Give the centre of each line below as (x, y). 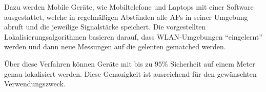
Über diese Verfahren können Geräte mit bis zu (78, 63)
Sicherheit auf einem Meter (213, 63)
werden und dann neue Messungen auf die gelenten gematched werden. (115, 47)
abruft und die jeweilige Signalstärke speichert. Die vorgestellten (105, 27)
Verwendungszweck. (35, 84)
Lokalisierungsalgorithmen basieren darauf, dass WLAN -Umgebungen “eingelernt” (133, 36)
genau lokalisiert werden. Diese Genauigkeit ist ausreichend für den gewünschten (130, 73)
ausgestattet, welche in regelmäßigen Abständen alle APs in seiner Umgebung (126, 17)
